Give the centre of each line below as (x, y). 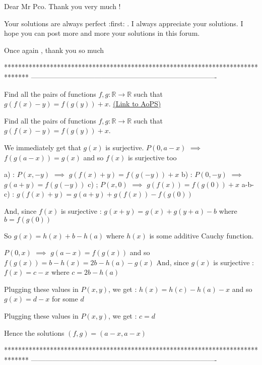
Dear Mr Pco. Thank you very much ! (62, 6)
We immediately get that (43, 147)
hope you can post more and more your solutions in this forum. (102, 33)
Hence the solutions (34, 332)
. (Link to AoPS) (135, 104)
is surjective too (152, 157)
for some (65, 299)
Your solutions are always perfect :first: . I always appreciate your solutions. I (124, 23)
